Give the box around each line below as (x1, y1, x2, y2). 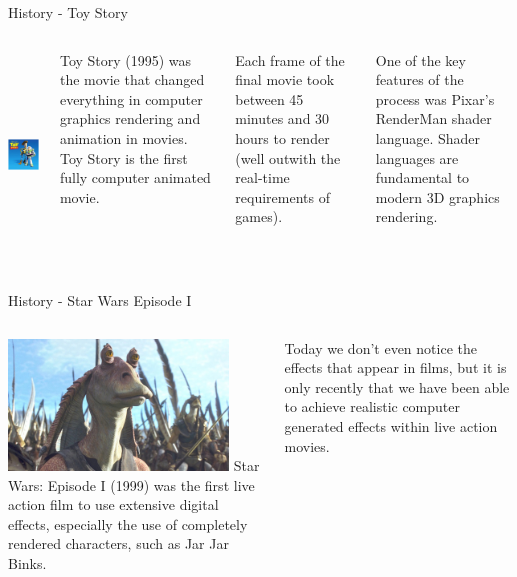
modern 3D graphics (375, 186, 500, 207)
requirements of (235, 186, 330, 207)
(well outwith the (235, 147, 341, 168)
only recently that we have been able (284, 376, 510, 397)
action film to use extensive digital (8, 494, 219, 515)
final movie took (235, 69, 335, 90)
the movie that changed (59, 69, 205, 90)
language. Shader (375, 127, 481, 148)
